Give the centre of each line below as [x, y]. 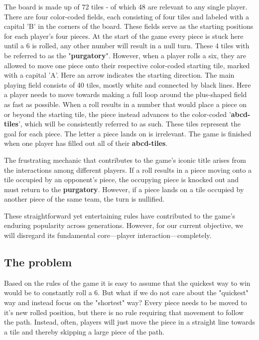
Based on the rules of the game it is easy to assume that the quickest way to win [127, 283]
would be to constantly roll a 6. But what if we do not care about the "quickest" [126, 292]
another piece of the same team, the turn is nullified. [84, 199]
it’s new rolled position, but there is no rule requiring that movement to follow [124, 312]
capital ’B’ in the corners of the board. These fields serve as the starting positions [129, 26]
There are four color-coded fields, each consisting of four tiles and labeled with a [127, 16]
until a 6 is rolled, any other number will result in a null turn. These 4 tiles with [127, 46]
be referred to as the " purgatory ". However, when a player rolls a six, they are [125, 55]
